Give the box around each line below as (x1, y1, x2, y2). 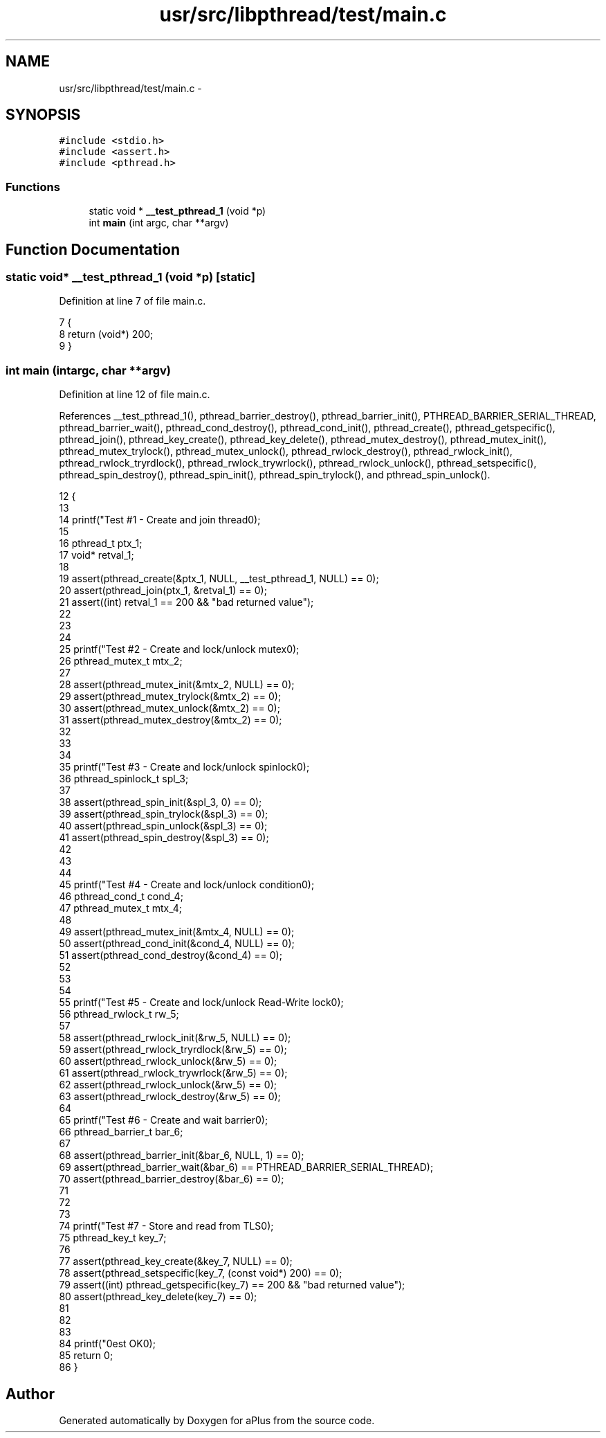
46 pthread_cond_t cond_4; (59, 890, 183, 903)
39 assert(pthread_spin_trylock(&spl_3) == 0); (59, 808, 268, 820)
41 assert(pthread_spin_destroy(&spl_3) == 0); (59, 832, 269, 844)
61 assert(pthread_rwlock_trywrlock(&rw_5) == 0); (59, 1067, 288, 1079)
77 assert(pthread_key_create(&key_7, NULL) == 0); (59, 1255, 293, 1268)
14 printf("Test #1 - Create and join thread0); (59, 514, 261, 526)
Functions (6, 179, 60, 194)
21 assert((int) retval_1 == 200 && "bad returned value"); (59, 596, 314, 609)
